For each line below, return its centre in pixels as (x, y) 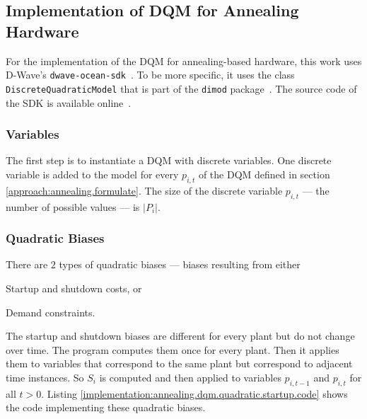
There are (27, 264)
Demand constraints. (51, 312)
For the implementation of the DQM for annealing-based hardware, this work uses (184, 61)
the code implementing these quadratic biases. (106, 407)
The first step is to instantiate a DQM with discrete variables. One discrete (169, 160)
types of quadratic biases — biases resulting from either (180, 264)
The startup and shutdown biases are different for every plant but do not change (180, 336)
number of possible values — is (73, 206)
